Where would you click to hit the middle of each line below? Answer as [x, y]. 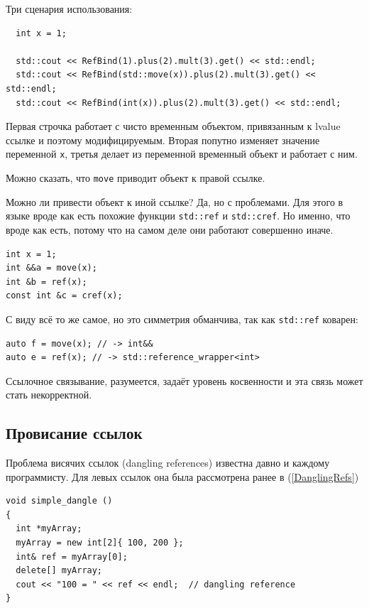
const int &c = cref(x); [64, 296]
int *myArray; [49, 529]
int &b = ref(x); [46, 282]
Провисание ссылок [74, 433]
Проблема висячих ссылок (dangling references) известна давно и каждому [168, 463]
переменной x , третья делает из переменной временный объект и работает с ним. [182, 154]
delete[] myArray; [59, 571]
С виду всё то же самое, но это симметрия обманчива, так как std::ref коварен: [182, 319]
